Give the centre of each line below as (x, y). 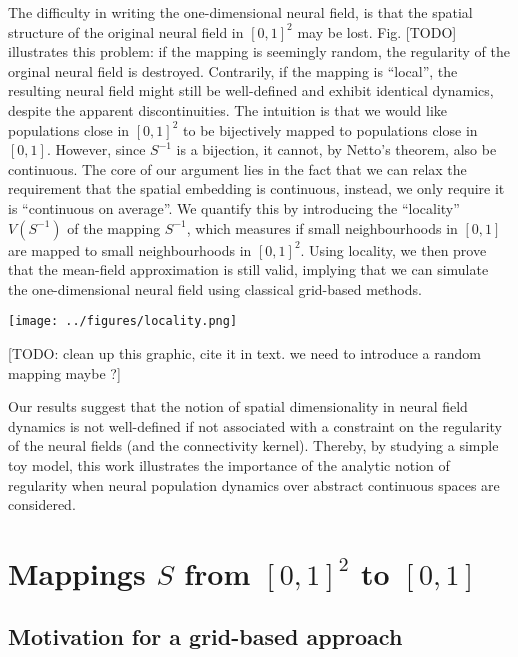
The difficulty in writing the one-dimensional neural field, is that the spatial (240, 12)
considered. (42, 504)
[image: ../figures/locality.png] (123, 321)
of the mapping (114, 227)
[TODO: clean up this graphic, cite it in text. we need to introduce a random (244, 352)
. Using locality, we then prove (393, 249)
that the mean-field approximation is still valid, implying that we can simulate (248, 269)
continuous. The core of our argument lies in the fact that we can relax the (237, 168)
